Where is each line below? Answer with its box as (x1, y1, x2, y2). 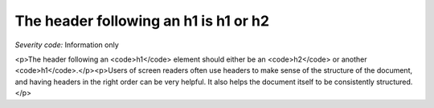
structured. (376, 77, 413, 86)
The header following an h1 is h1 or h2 (14, 12, 269, 30)
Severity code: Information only (14, 40, 120, 50)
